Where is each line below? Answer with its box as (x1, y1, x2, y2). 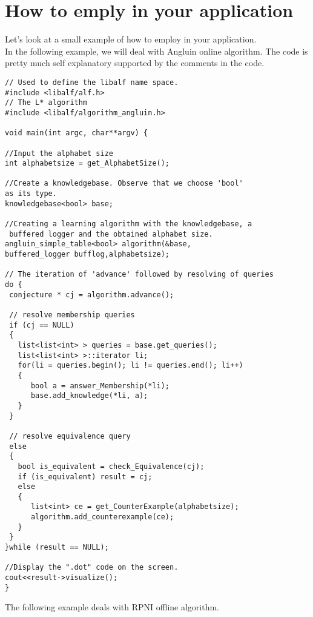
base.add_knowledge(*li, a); (30, 391, 148, 400)
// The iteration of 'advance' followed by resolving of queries (5, 270, 274, 279)
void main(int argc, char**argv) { (5, 129, 148, 138)
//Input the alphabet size (5, 149, 113, 158)
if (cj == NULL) (9, 320, 74, 329)
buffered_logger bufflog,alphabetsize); (5, 250, 170, 259)
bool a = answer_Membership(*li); (30, 381, 170, 390)
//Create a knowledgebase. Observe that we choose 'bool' (5, 179, 243, 188)
